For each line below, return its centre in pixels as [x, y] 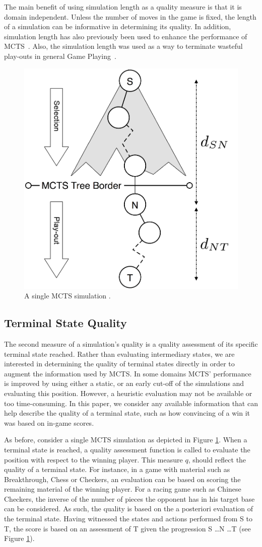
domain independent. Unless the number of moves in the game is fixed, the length [130, 16]
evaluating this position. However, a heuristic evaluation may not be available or [128, 393]
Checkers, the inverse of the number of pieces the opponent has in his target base [129, 498]
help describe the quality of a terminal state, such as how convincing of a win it [127, 413]
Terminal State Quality [65, 323]
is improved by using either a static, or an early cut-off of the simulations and [124, 383]
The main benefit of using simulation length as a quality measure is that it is [123, 7]
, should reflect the [217, 459]
